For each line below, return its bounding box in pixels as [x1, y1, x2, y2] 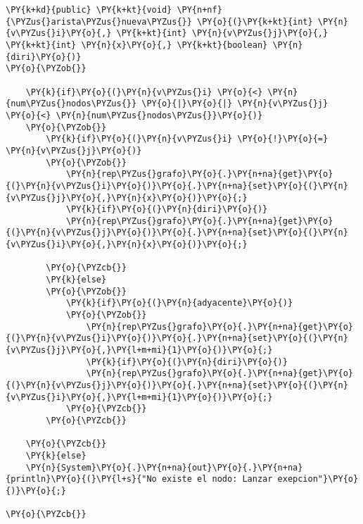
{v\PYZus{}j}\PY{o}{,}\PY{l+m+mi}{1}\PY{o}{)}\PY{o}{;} [6, 345, 273, 356]
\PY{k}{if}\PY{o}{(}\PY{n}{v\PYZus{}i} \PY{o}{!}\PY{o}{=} [46, 134, 329, 144]
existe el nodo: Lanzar [161, 474, 273, 485]
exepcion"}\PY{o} [277, 474, 359, 485]
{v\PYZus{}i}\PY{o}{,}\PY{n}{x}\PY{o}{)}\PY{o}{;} [6, 239, 248, 250]
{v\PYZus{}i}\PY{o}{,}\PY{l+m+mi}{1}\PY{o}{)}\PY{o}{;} [6, 392, 273, 402]
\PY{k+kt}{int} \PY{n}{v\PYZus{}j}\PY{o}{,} [116, 28, 329, 39]
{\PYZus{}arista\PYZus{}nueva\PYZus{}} [6, 16, 192, 27]
